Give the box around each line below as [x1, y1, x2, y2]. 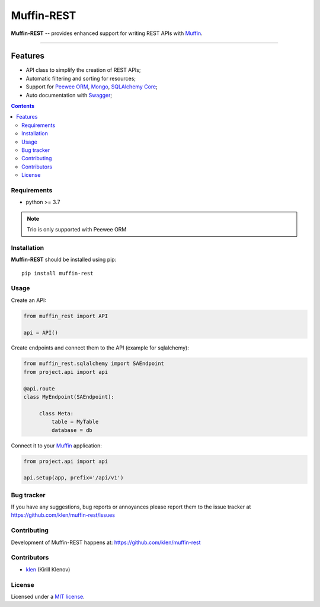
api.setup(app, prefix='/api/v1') [23, 475, 124, 481]
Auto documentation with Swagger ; [25, 91, 113, 98]
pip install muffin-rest [21, 270, 94, 277]
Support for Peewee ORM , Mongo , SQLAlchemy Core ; [25, 83, 158, 90]
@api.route [23, 385, 55, 392]
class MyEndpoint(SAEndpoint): [23, 393, 115, 401]
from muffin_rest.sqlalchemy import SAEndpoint [23, 360, 164, 367]
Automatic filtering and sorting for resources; [25, 75, 136, 82]
